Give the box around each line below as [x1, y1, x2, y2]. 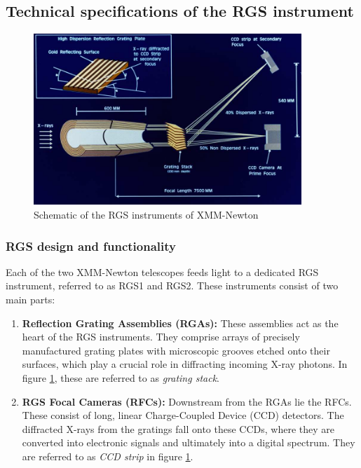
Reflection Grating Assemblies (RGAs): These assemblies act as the [22, 315, 339, 330]
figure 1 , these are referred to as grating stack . [22, 370, 219, 385]
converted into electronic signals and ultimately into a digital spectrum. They [22, 435, 355, 450]
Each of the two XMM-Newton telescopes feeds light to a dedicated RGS [6, 264, 319, 279]
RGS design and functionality [6, 237, 176, 254]
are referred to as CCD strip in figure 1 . [22, 448, 193, 463]
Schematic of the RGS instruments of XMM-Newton [34, 207, 259, 222]
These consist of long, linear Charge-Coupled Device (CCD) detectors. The [22, 408, 344, 422]
